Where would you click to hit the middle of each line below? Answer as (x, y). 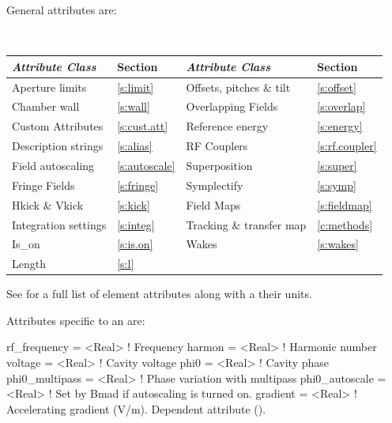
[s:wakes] (338, 244)
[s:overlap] (341, 106)
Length (29, 264)
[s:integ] (136, 224)
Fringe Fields (43, 185)
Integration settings (59, 224)
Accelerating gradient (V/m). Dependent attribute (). (136, 408)
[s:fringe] (138, 185)
